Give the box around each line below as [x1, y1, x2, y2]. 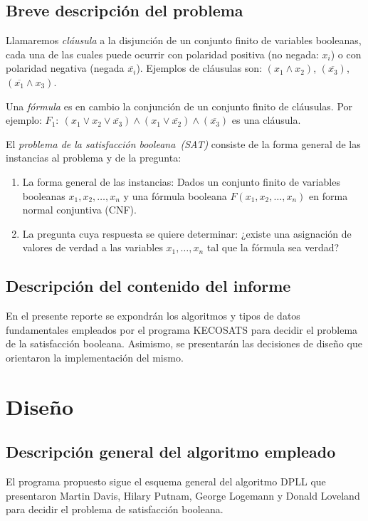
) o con [330, 46, 362, 61]
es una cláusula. [231, 112, 301, 127]
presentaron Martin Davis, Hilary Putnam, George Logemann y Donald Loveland [6, 488, 360, 502]
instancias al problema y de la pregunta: [6, 150, 182, 165]
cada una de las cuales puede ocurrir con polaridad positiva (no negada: [6, 46, 319, 61]
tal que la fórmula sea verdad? [206, 240, 340, 255]
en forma [309, 188, 348, 203]
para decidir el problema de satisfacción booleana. [6, 502, 224, 517]
